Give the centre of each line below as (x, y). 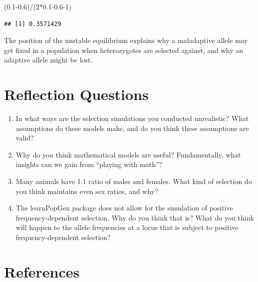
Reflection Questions (76, 94)
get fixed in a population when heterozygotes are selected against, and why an (124, 50)
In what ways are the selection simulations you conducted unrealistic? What (132, 118)
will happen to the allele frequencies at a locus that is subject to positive (127, 227)
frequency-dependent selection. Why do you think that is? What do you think (135, 217)
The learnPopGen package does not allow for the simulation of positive (124, 208)
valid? (25, 138)
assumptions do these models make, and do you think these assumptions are (132, 128)
